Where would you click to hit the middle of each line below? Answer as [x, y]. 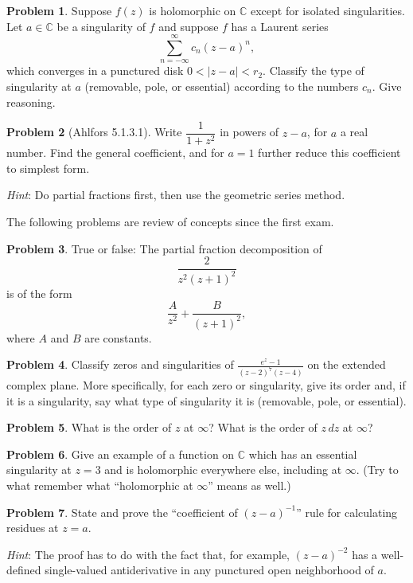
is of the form [39, 293]
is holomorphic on [193, 10]
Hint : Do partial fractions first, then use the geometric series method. [176, 195]
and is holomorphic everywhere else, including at [223, 470]
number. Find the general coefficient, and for [115, 153]
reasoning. [31, 102]
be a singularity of [101, 26]
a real [354, 132]
